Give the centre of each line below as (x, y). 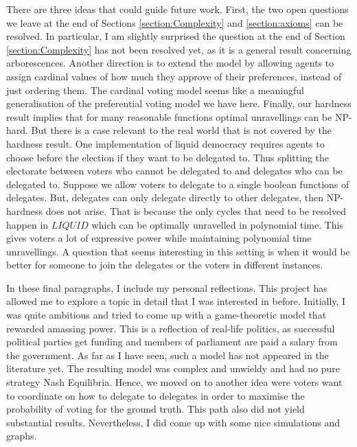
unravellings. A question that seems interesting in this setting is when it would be (178, 251)
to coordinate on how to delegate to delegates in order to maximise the (156, 395)
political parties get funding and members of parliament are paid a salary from (172, 342)
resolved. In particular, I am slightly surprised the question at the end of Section (176, 36)
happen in (27, 224)
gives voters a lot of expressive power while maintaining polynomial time (159, 238)
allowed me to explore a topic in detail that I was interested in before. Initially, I (176, 301)
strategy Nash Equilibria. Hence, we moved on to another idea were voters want (174, 382)
